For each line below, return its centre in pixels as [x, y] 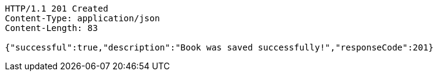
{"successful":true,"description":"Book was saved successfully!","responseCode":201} [219, 47]
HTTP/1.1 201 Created [57, 9]
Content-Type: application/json [82, 18]
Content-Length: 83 [51, 28]
